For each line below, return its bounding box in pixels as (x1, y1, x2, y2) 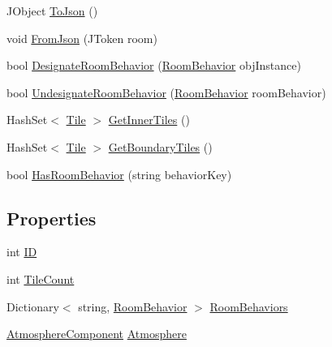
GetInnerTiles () (108, 111, 190, 128)
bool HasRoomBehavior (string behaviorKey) (6, 165, 232, 182)
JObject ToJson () (6, 2, 98, 19)
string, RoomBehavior (78, 298, 188, 315)
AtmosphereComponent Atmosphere (6, 325, 187, 342)
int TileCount (6, 270, 75, 287)
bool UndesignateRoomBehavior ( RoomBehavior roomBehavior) (6, 84, 326, 101)
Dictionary (6, 298, 59, 315)
